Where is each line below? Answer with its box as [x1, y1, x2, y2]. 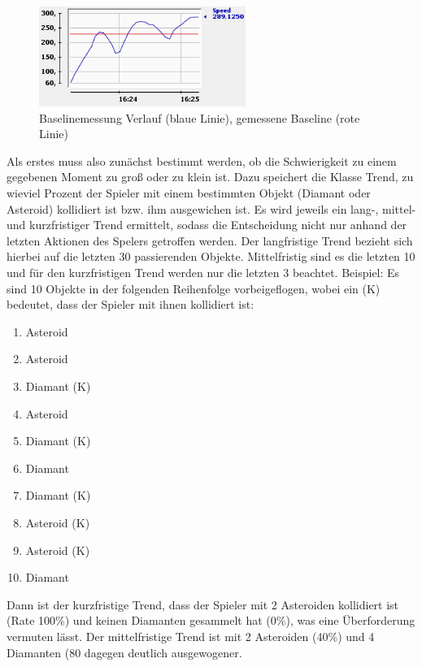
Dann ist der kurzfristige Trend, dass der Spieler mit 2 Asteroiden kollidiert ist [7, 596, 399, 613]
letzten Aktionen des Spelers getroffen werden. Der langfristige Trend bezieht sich [7, 232, 413, 249]
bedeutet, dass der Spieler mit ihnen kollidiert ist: [7, 296, 255, 313]
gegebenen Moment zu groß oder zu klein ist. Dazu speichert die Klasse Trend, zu [7, 168, 414, 185]
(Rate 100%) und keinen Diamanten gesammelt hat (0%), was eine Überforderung [7, 612, 415, 629]
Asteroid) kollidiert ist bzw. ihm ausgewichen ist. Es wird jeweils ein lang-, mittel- [7, 200, 416, 217]
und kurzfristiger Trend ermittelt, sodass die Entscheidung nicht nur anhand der [7, 216, 407, 233]
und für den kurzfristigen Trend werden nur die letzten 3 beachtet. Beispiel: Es [7, 264, 400, 281]
